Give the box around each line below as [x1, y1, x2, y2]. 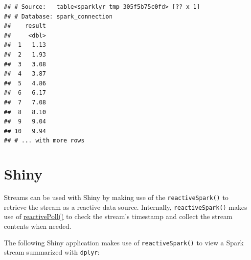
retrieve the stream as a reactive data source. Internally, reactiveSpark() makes [4, 201, 247, 212]
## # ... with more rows [4, 137, 85, 144]
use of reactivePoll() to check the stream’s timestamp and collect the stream [4, 211, 232, 221]
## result [4, 22, 46, 30]
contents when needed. [4, 220, 71, 231]
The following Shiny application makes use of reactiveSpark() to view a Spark [4, 237, 244, 247]
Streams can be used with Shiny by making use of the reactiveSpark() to [4, 192, 228, 202]
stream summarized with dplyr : [4, 247, 100, 257]
